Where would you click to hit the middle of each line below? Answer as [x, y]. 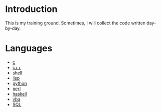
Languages [29, 49]
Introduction [31, 9]
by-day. [13, 28]
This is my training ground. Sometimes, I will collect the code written [75, 23]
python [20, 83]
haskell [20, 94]
